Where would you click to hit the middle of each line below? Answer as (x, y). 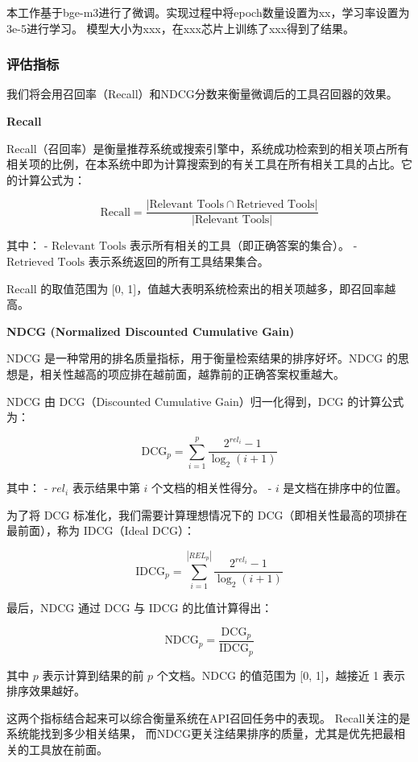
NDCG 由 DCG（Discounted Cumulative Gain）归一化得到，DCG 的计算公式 (205, 401)
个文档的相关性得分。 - (212, 488)
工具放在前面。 (68, 749)
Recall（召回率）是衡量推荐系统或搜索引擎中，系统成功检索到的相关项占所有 (208, 148)
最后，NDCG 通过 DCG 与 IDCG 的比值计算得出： (140, 607)
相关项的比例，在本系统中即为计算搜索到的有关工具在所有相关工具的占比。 (204, 164)
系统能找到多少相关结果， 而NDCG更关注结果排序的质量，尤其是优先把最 (200, 733)
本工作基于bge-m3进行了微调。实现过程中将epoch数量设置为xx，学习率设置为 (208, 12)
